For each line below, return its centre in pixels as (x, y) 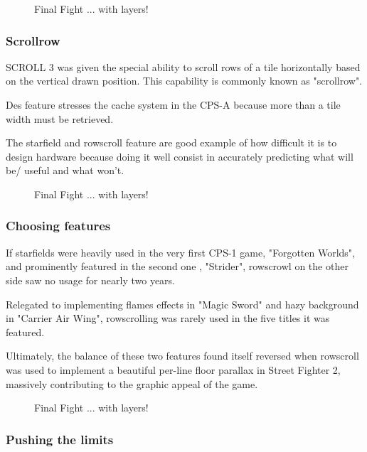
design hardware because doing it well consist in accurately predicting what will (180, 156)
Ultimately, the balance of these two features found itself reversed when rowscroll (182, 356)
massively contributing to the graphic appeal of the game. (132, 383)
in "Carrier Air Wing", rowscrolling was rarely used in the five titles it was (168, 318)
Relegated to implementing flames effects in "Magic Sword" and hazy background (182, 304)
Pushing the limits (60, 439)
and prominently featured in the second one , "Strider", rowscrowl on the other (177, 266)
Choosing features (58, 226)
